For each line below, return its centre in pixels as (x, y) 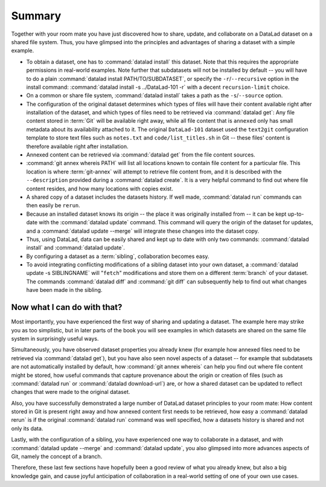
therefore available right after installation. (77, 146)
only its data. (27, 428)
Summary (36, 16)
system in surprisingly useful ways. (55, 338)
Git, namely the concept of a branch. (57, 457)
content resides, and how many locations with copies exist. (100, 189)
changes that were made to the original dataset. (71, 392)
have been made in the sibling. (64, 290)
